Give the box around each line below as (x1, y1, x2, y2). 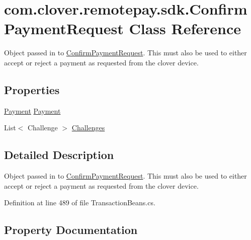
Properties (4, 82, 60, 97)
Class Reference (129, 18, 241, 39)
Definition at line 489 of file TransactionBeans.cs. (4, 197, 155, 208)
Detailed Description (4, 147, 114, 163)
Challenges (71, 122, 105, 133)
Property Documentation (4, 222, 138, 237)
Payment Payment (4, 105, 61, 116)
